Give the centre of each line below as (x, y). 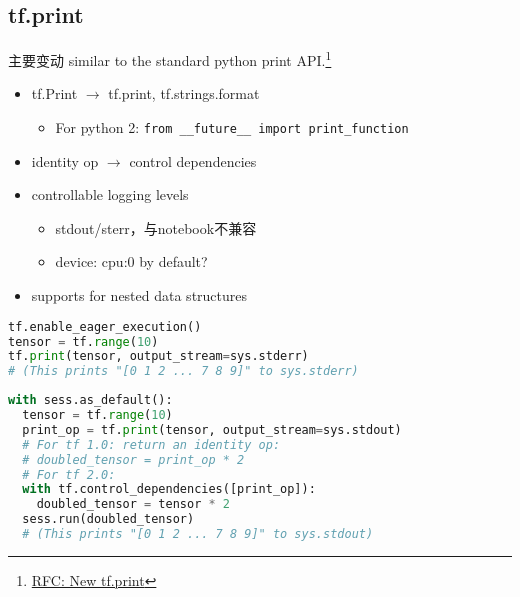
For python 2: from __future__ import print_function (232, 127)
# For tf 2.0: (69, 474)
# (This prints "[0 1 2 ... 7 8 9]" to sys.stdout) (198, 534)
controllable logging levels (110, 194)
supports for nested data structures (139, 295)
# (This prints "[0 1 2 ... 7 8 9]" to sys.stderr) (183, 371)
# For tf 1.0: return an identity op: (151, 444)
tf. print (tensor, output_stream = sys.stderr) (158, 356)
